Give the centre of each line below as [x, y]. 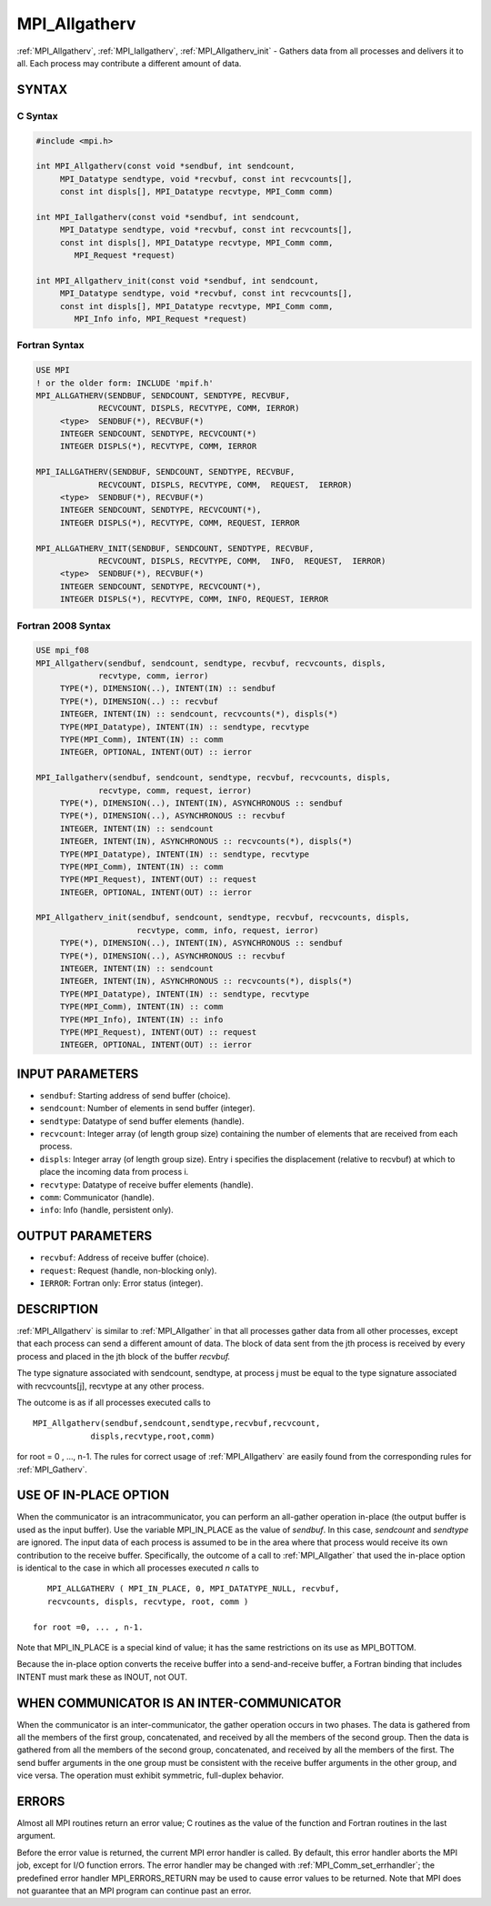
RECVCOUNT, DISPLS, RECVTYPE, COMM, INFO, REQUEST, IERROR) [242, 561]
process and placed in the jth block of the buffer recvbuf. [124, 1356]
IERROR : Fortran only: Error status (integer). [121, 1283]
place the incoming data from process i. [114, 1172]
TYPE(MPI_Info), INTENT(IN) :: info [141, 1019]
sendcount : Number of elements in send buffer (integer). [147, 1108]
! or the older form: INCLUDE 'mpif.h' [125, 383]
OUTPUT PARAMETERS [85, 1236]
